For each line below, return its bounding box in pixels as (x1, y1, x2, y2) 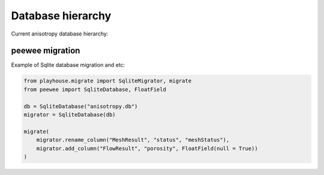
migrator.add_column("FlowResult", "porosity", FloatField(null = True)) (36, 145, 258, 152)
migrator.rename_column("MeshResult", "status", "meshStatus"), (36, 137, 230, 144)
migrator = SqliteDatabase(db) (23, 111, 116, 118)
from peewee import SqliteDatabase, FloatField (23, 86, 166, 93)
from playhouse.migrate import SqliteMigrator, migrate (23, 78, 192, 84)
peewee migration (11, 46, 80, 56)
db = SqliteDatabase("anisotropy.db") (23, 103, 138, 109)
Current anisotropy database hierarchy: (11, 30, 109, 37)
